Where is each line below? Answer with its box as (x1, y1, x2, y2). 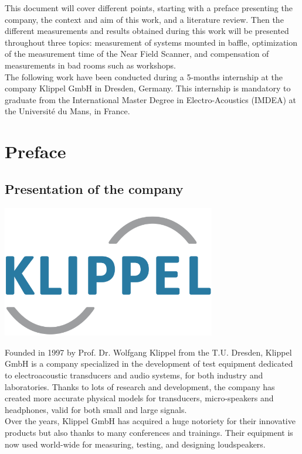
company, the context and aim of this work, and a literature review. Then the (5, 13, 284, 25)
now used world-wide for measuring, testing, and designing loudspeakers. (5, 438, 266, 450)
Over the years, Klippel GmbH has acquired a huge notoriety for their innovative (5, 415, 296, 427)
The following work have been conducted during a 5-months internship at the (5, 70, 283, 83)
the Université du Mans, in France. (5, 105, 130, 117)
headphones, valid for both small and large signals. (5, 403, 187, 415)
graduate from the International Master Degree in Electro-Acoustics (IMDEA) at (5, 93, 297, 105)
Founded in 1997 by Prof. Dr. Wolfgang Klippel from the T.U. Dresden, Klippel (5, 346, 292, 358)
